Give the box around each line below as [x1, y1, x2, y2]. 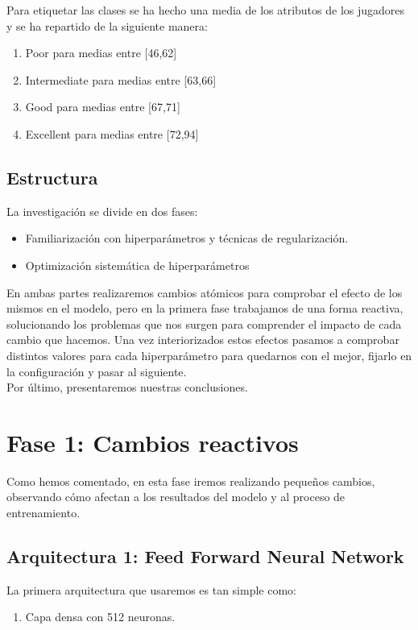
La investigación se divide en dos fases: [6, 202, 198, 219]
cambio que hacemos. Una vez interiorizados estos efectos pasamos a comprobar [6, 331, 399, 348]
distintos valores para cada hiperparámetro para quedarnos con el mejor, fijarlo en [6, 346, 412, 363]
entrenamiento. [6, 504, 81, 521]
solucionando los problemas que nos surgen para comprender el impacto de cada [6, 315, 402, 332]
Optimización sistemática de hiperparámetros [25, 256, 250, 273]
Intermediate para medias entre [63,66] [25, 71, 217, 88]
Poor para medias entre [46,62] [25, 44, 177, 61]
